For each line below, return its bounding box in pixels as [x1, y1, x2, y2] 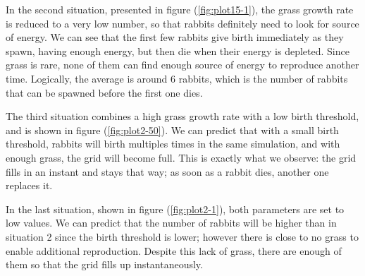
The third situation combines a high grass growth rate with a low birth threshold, [6, 109, 359, 124]
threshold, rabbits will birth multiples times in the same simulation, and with [6, 136, 340, 151]
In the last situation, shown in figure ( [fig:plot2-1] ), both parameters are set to [6, 201, 345, 216]
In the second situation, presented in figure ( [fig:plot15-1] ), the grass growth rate [6, 2, 354, 16]
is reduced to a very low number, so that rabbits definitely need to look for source [6, 16, 359, 30]
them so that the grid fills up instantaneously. [6, 257, 203, 272]
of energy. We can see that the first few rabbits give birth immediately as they [6, 30, 344, 44]
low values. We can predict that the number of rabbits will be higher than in [6, 215, 337, 230]
